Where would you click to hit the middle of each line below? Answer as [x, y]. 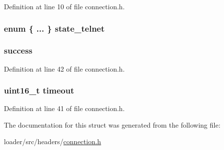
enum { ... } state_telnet [54, 28]
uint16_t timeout [39, 90]
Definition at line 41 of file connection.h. [64, 108]
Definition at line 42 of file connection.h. [64, 68]
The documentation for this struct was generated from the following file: [112, 125]
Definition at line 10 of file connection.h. [64, 6]
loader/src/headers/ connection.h [53, 141]
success [18, 50]
